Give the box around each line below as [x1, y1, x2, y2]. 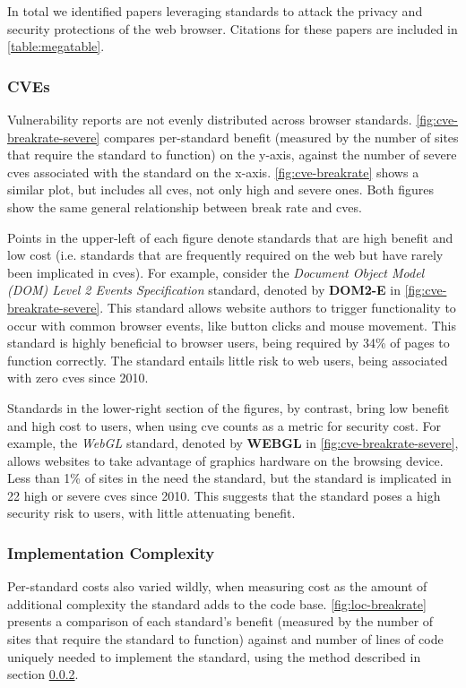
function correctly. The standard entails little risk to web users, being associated [7, 350, 448, 369]
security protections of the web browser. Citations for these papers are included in [7, 19, 458, 38]
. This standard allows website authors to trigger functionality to [99, 297, 456, 316]
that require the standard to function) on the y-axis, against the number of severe [7, 145, 457, 164]
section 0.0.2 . [7, 665, 79, 684]
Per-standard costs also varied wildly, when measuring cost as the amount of [7, 577, 427, 596]
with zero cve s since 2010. [7, 368, 149, 387]
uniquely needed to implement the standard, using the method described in [7, 647, 421, 666]
